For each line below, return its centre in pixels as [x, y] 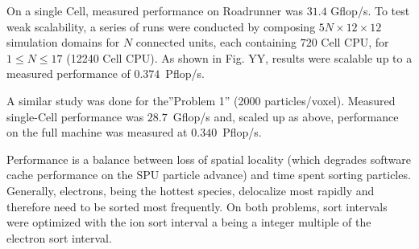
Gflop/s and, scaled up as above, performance [286, 116]
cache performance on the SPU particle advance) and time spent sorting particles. [209, 175]
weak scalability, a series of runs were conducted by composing [161, 26]
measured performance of [68, 73]
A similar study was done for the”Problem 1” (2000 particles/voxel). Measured [201, 100]
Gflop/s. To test [370, 10]
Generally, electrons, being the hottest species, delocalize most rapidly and [191, 190]
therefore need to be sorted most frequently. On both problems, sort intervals [197, 206]
